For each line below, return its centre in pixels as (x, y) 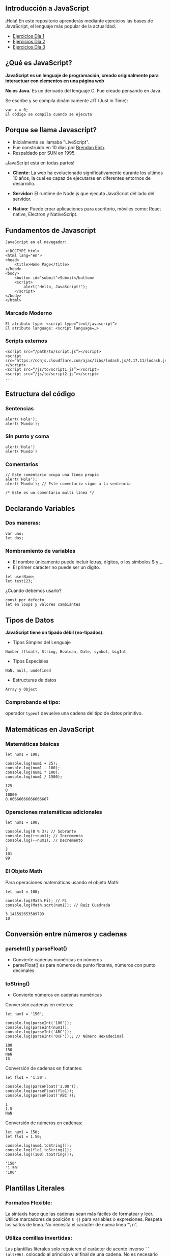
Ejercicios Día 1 (28, 36)
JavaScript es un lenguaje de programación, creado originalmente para (82, 75)
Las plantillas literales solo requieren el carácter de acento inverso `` (78, 1249)
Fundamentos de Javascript (50, 230)
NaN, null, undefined (28, 670)
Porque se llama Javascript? (51, 130)
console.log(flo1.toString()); (38, 1150)
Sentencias (20, 409)
